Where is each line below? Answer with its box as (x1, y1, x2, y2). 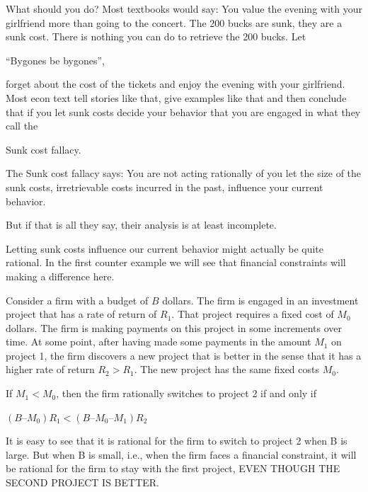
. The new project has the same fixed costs (134, 362, 320, 377)
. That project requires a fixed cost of (171, 307, 334, 321)
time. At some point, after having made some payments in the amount (6, 334, 311, 349)
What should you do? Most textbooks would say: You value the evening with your (6, 1, 362, 16)
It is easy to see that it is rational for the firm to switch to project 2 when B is (6, 433, 347, 448)
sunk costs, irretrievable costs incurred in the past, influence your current (6, 179, 323, 194)
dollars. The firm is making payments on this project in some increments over (6, 320, 343, 335)
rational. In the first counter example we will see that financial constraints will (6, 255, 346, 270)
